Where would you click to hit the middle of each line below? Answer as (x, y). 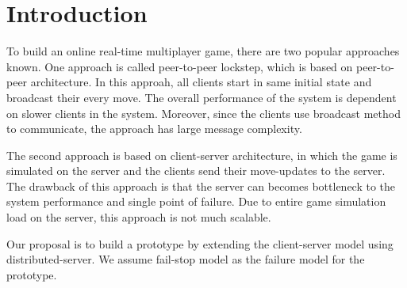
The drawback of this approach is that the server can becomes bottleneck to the (201, 186)
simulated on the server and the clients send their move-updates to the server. (196, 171)
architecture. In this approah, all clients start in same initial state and (201, 82)
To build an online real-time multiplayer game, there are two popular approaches (203, 51)
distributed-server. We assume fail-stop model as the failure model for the (186, 259)
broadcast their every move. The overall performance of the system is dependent (202, 97)
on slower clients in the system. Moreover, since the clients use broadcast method (203, 113)
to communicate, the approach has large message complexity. (154, 129)
